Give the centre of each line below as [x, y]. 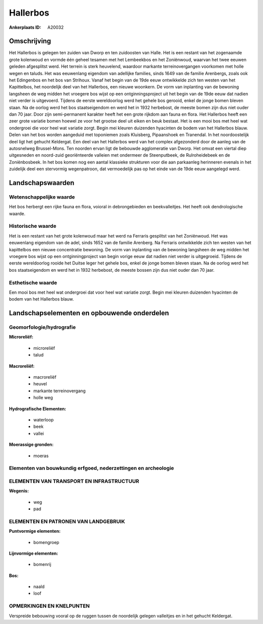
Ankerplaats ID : [25, 27]
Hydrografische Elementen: [38, 409]
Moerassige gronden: [31, 444]
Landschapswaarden [42, 183]
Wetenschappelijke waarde [42, 197]
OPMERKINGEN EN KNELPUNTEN [49, 606]
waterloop [44, 420]
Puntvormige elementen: [35, 531]
